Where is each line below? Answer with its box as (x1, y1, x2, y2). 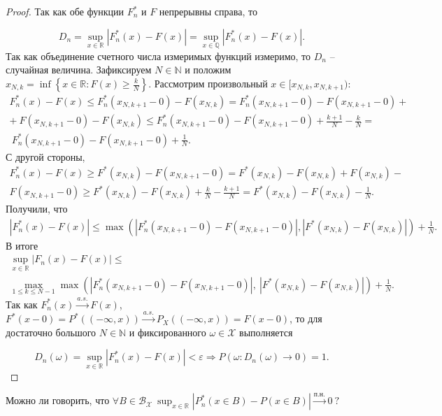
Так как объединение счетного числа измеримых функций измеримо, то (6, 48, 311, 63)
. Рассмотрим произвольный (148, 76, 268, 90)
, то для (290, 311, 322, 326)
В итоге (6, 238, 38, 252)
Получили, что (6, 201, 68, 216)
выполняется (239, 324, 293, 339)
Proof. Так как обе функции (6, 4, 124, 18)
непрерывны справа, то (159, 4, 257, 18)
